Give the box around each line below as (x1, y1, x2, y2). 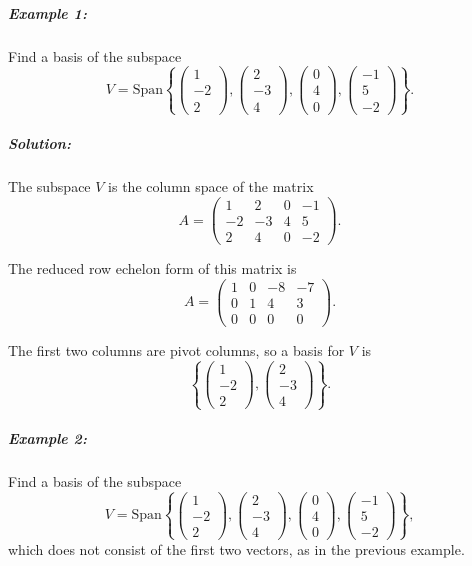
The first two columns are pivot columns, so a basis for (8, 339, 345, 360)
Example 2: (8, 427, 87, 448)
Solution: (8, 133, 71, 154)
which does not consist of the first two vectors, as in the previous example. (8, 538, 465, 559)
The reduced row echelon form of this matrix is (8, 258, 297, 279)
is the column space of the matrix (108, 176, 314, 197)
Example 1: (8, 2, 87, 23)
